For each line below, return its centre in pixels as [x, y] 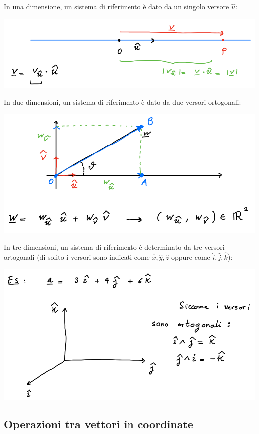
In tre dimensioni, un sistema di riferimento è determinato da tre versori [114, 246]
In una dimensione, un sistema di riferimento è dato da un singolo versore [117, 6]
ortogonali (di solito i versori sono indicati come [77, 256]
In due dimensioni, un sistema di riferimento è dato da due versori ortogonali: [123, 102]
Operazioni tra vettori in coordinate [99, 424]
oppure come [191, 256]
